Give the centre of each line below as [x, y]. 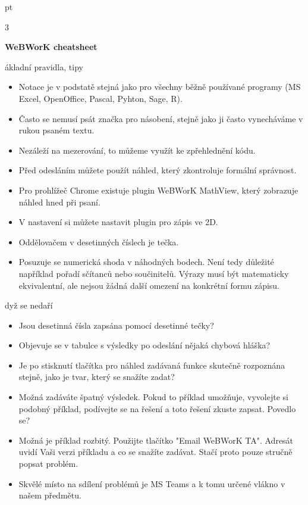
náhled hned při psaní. [59, 202]
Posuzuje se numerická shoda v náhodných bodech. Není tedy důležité [146, 262]
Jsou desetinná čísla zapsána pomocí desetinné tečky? [116, 325]
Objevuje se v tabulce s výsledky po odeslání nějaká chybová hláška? [144, 345]
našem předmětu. [50, 495]
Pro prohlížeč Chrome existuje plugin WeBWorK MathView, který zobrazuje [158, 190]
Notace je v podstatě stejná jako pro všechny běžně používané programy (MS [160, 87]
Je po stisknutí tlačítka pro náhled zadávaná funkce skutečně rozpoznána [152, 365]
